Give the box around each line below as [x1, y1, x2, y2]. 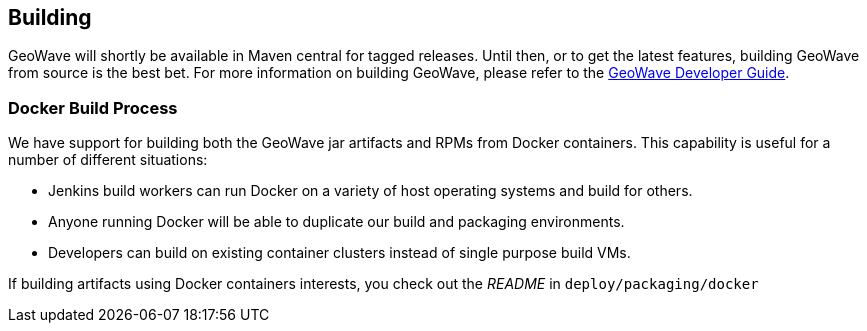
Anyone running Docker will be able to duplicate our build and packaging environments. [48, 213, 625, 231]
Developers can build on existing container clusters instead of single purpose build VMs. [48, 244, 631, 262]
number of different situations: [8, 151, 208, 169]
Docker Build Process [8, 97, 178, 118]
